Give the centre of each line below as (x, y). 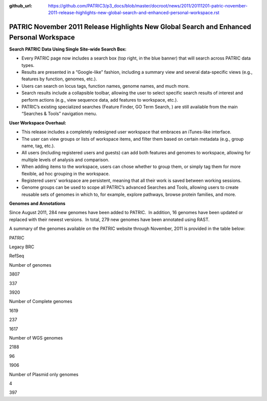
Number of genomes (30, 265)
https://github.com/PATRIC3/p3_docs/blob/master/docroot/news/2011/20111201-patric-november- (148, 6)
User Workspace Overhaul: (38, 123)
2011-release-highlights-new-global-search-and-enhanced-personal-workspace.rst (134, 13)
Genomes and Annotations (37, 204)
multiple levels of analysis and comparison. (66, 160)
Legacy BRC (22, 247)
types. (28, 65)
